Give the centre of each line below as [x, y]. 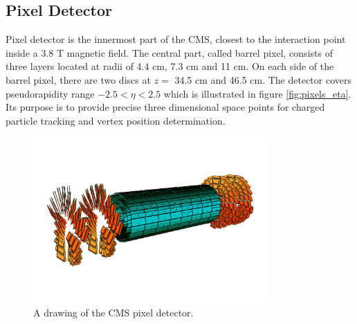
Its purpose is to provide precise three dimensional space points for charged [165, 107]
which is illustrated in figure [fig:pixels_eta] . [257, 93]
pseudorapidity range [50, 93]
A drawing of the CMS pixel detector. [113, 313]
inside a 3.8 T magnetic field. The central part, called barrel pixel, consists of [169, 52]
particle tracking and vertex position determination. [116, 120]
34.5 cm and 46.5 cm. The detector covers [263, 79]
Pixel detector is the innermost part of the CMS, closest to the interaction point [176, 39]
